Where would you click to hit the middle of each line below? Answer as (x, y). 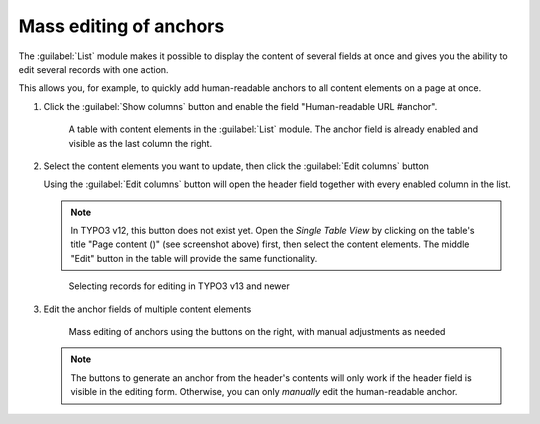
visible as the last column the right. (140, 143)
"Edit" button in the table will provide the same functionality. (194, 258)
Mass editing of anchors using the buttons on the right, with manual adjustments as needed (257, 332)
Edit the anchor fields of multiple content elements (147, 309)
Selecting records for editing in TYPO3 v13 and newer (179, 286)
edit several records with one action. (93, 69)
